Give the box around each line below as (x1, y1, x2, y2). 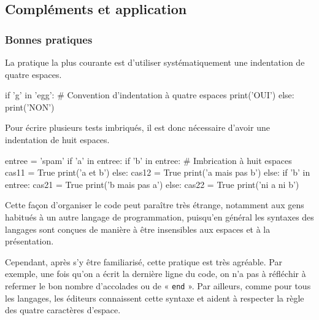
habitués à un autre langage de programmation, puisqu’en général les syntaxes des (5, 210, 314, 223)
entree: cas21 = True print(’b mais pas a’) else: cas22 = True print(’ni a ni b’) (5, 178, 299, 190)
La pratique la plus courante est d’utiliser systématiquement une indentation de (5, 56, 305, 68)
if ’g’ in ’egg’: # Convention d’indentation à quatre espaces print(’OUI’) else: (5, 88, 294, 101)
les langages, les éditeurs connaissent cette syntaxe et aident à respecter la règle (5, 291, 304, 304)
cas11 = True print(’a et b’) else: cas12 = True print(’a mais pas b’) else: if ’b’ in (5, 166, 310, 179)
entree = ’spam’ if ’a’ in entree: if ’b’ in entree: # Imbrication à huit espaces (5, 154, 292, 166)
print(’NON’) (5, 100, 55, 113)
